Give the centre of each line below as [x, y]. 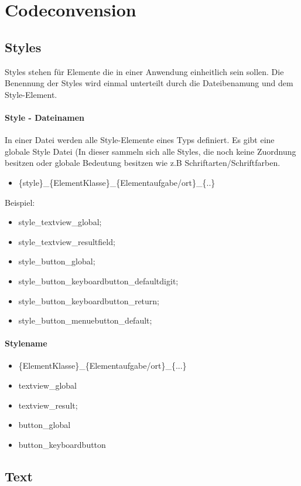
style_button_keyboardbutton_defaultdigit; [98, 281]
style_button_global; [57, 261]
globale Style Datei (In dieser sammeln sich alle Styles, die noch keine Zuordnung [150, 151]
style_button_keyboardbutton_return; [89, 300]
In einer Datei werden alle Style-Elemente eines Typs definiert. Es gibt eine [140, 140]
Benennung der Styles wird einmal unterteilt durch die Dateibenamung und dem [149, 83]
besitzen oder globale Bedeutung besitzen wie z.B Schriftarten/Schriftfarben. [143, 163]
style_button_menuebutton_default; [85, 320]
